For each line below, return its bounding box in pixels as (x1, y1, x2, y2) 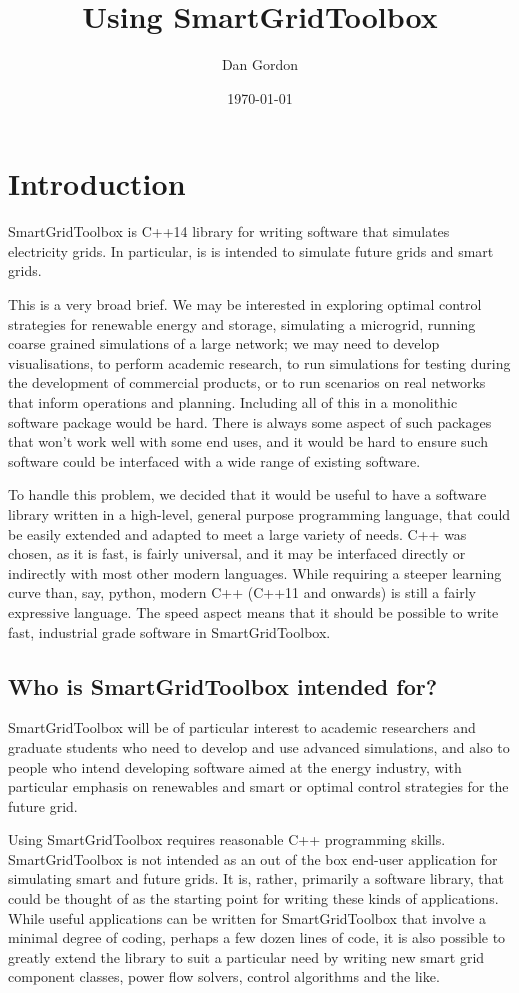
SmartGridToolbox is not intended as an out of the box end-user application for (8, 848, 498, 869)
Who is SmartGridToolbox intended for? (8, 670, 438, 701)
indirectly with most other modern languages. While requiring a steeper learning (8, 562, 502, 583)
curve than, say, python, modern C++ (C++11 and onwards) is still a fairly (8, 582, 476, 603)
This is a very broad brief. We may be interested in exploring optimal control (8, 294, 482, 315)
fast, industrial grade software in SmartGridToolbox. (8, 621, 331, 642)
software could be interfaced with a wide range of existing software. (8, 450, 421, 471)
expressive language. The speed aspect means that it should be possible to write (8, 601, 499, 622)
